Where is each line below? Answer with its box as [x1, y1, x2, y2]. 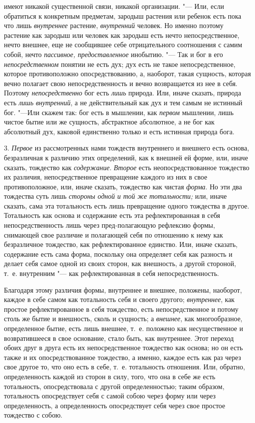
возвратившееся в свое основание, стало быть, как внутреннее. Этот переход [4, 332, 234, 343]
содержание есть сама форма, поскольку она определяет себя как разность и [4, 248, 232, 259]
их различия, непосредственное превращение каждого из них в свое [4, 172, 207, 182]
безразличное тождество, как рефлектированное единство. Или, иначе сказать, [4, 239, 238, 249]
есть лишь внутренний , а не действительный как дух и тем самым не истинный [4, 97, 243, 107]
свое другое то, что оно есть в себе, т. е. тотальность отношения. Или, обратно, [4, 362, 245, 372]
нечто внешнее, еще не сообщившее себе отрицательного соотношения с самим [4, 39, 242, 50]
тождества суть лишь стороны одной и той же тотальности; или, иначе [4, 191, 227, 201]
